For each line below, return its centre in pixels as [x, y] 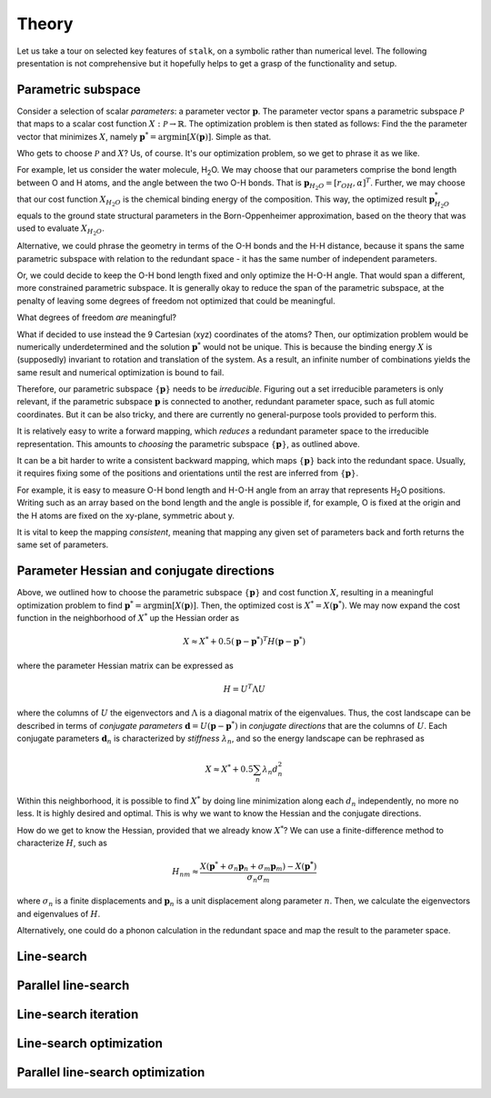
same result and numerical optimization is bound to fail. [120, 372]
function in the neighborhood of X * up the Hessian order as [128, 618]
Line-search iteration [78, 1014]
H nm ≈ [185, 873]
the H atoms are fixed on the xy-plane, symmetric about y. [126, 515]
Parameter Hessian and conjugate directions [145, 571]
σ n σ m [258, 878]
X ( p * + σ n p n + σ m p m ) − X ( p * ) [259, 866]
